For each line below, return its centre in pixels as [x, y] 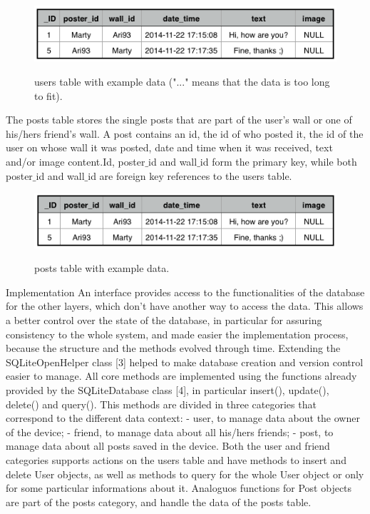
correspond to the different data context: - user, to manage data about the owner [183, 418]
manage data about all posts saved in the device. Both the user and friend [168, 446]
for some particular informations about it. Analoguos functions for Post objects [179, 488]
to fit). [48, 95]
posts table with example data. [102, 268]
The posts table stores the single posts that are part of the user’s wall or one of [179, 120]
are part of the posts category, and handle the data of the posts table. [159, 502]
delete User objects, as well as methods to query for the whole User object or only [185, 474]
